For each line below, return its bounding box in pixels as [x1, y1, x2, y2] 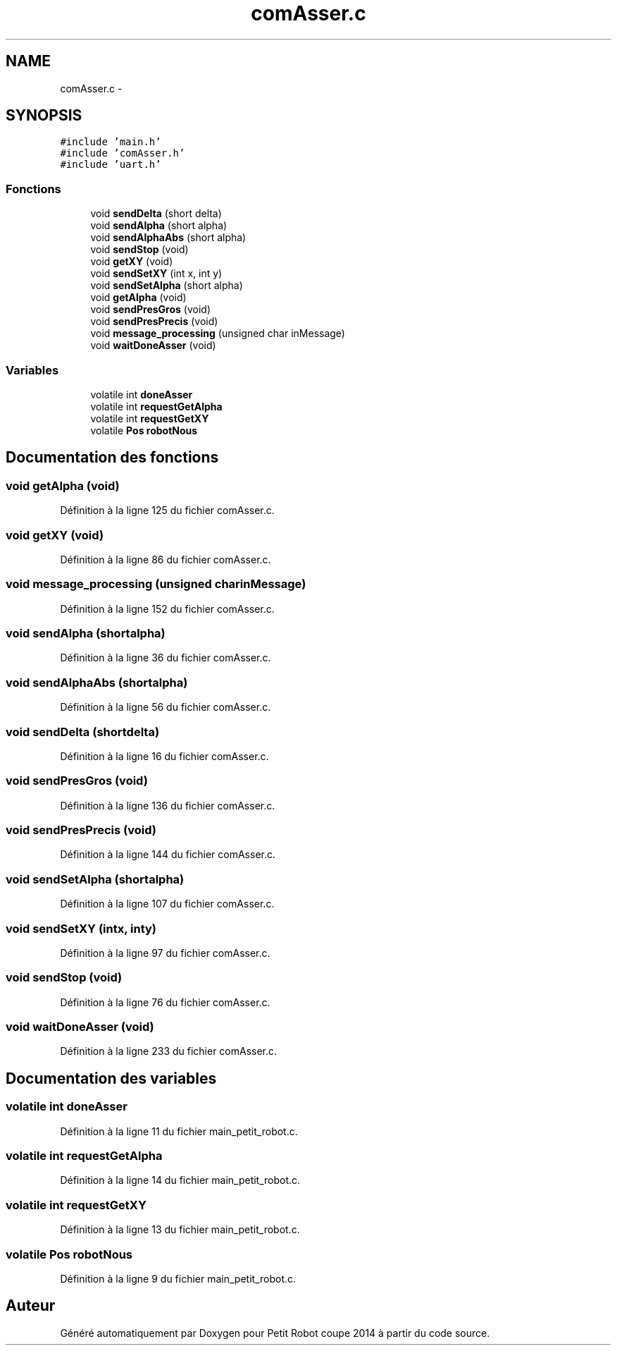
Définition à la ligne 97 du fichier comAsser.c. [60, 946, 270, 959]
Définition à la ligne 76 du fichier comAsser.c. [60, 996, 270, 1008]
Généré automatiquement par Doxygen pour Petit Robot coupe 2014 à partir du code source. [60, 1326, 490, 1339]
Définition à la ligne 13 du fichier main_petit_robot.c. [60, 1223, 300, 1236]
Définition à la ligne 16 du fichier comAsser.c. [60, 750, 269, 762]
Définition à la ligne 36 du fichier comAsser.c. [60, 652, 271, 664]
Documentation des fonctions [6, 448, 219, 467]
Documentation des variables [6, 1069, 217, 1087]
